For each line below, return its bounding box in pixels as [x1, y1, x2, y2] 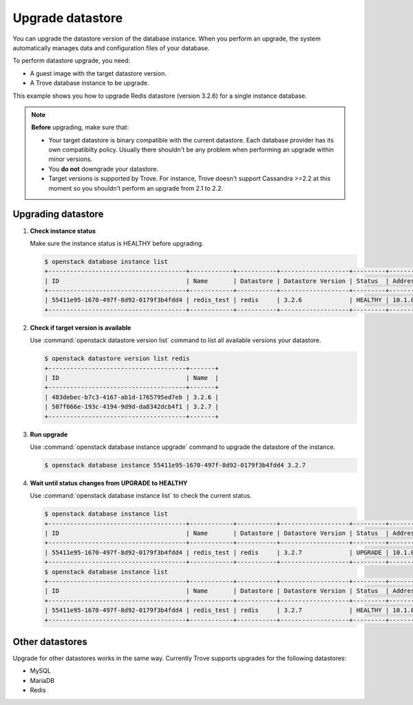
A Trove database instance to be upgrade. [30, 79, 149, 87]
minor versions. [48, 155, 93, 163]
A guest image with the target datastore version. [30, 69, 167, 77]
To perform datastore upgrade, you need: [12, 56, 131, 65]
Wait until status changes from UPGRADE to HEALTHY [30, 478, 188, 487]
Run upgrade [30, 430, 68, 439]
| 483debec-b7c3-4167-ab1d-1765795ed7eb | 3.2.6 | [44, 393, 220, 401]
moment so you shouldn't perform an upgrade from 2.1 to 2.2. [48, 184, 224, 192]
